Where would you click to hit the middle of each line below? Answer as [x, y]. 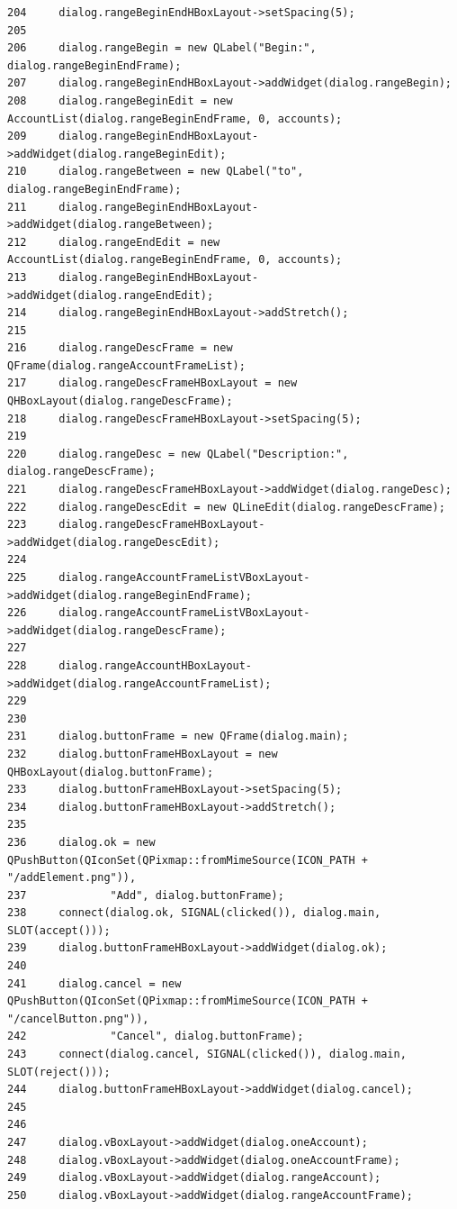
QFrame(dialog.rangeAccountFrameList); [126, 365]
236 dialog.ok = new [81, 842]
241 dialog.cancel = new [94, 983]
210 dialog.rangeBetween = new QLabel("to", [156, 172]
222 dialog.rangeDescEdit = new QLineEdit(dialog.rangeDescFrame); [226, 507]
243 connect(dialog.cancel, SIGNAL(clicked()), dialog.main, [207, 1054]
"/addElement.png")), [72, 878]
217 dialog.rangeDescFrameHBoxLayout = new [152, 383]
